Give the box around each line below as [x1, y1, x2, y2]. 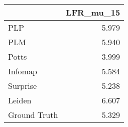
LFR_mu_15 [66, 7, 120, 18]
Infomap [8, 65, 37, 77]
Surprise [8, 80, 37, 91]
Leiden [8, 94, 32, 106]
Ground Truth [8, 109, 58, 120]
